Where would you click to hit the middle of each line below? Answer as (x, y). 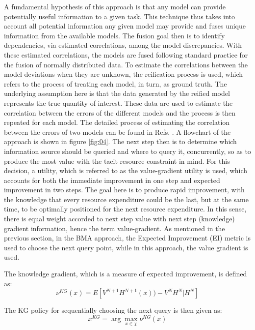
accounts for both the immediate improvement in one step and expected (112, 180)
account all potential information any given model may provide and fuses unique (125, 26)
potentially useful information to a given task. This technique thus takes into (120, 16)
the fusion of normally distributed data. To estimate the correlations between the (126, 64)
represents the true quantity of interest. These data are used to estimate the (118, 103)
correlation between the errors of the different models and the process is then (120, 112)
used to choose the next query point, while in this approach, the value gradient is (126, 247)
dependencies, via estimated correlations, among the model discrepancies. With (123, 45)
